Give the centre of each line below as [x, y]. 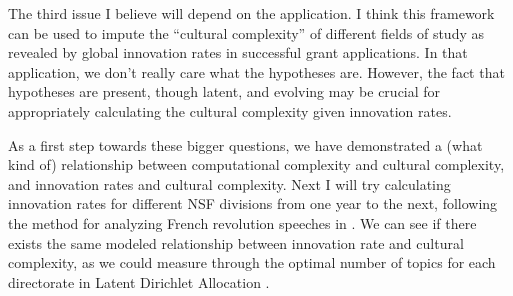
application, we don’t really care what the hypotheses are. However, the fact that [256, 71]
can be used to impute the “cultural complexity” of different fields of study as [246, 32]
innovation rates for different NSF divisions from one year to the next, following [253, 203]
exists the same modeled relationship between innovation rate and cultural [236, 242]
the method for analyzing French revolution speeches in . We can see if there [242, 222]
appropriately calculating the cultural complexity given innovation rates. [230, 110]
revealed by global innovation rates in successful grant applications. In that [238, 52]
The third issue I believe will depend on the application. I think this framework [251, 13]
